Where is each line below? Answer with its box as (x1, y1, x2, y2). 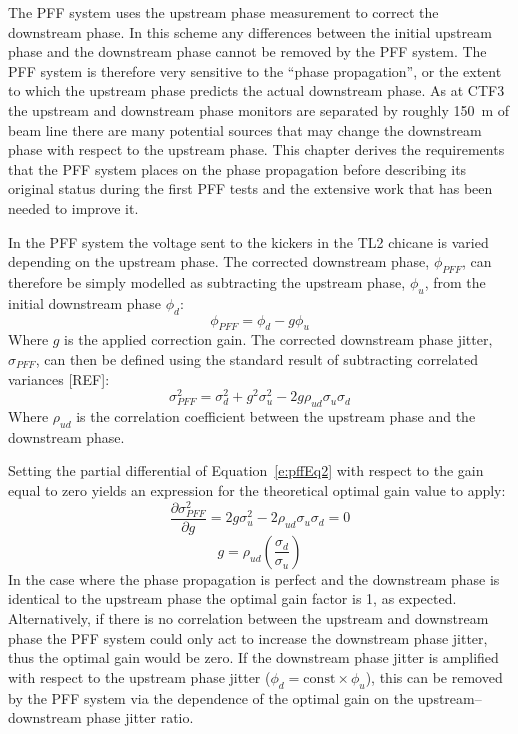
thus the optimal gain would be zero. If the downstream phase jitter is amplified (8, 647, 499, 668)
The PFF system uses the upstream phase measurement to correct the (8, 2, 439, 22)
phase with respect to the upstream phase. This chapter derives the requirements (8, 139, 505, 160)
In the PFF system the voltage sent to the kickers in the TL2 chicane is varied (8, 231, 489, 252)
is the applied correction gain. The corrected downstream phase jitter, (64, 329, 493, 350)
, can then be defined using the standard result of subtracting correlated (35, 348, 479, 369)
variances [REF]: (8, 368, 110, 389)
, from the (424, 271, 486, 292)
